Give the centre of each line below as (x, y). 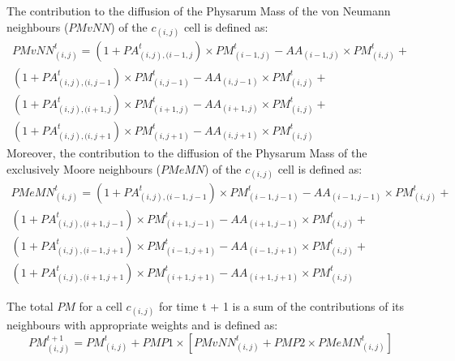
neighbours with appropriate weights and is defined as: (142, 324)
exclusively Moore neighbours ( (84, 168)
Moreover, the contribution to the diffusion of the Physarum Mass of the (187, 152)
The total (30, 305)
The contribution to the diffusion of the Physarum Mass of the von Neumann (199, 11)
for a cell (101, 305)
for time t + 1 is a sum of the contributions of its (281, 305)
